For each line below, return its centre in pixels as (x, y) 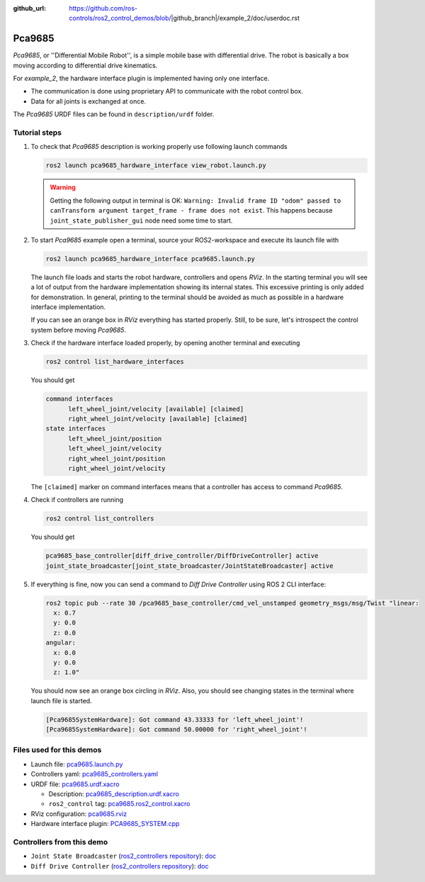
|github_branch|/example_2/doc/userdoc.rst (236, 18)
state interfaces (76, 429)
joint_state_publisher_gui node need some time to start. (141, 220)
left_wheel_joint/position (115, 439)
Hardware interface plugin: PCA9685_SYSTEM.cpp (105, 824)
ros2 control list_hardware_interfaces (115, 362)
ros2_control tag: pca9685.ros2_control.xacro (119, 804)
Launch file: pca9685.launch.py (77, 764)
